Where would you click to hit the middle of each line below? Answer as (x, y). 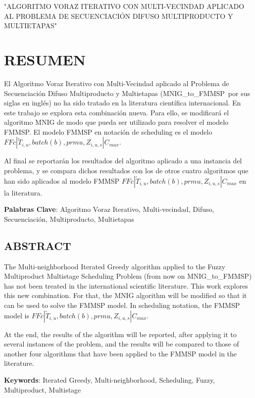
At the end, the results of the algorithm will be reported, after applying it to (120, 334)
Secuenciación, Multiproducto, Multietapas (69, 219)
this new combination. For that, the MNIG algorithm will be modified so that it (126, 295)
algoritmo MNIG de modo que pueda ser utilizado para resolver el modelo (116, 122)
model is (17, 315)
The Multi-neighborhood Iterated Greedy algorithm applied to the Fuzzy (115, 266)
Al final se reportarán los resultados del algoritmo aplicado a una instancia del (123, 161)
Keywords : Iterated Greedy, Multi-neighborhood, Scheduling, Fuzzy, (109, 379)
